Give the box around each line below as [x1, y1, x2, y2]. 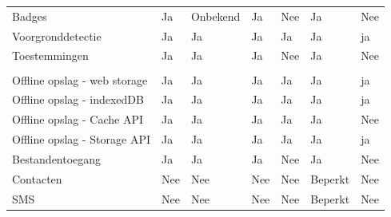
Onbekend [190, 7, 241, 24]
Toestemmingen [12, 47, 89, 64]
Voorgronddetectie [12, 27, 102, 44]
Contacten [12, 170, 62, 187]
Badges [12, 7, 47, 24]
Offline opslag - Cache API [12, 111, 143, 128]
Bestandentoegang [12, 150, 102, 167]
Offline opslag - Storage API [12, 131, 150, 148]
